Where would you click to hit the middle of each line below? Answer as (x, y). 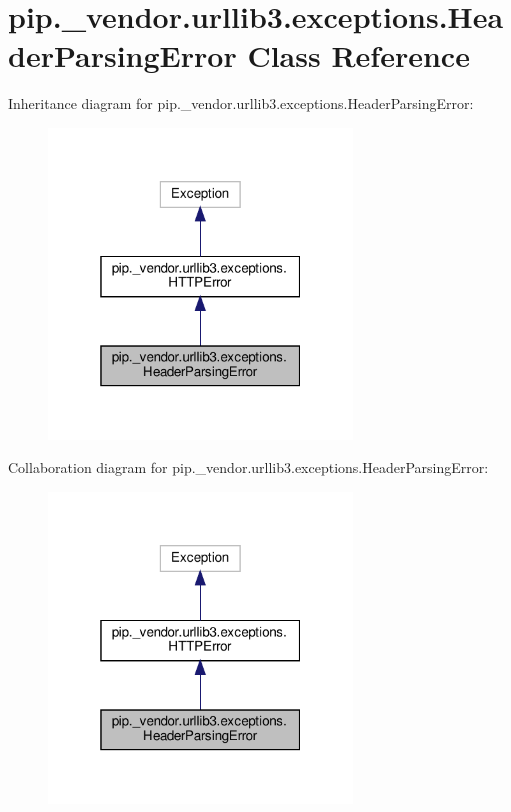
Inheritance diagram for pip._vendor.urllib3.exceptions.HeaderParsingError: (241, 103)
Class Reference (358, 55)
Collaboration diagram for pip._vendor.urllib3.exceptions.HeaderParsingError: (248, 467)
